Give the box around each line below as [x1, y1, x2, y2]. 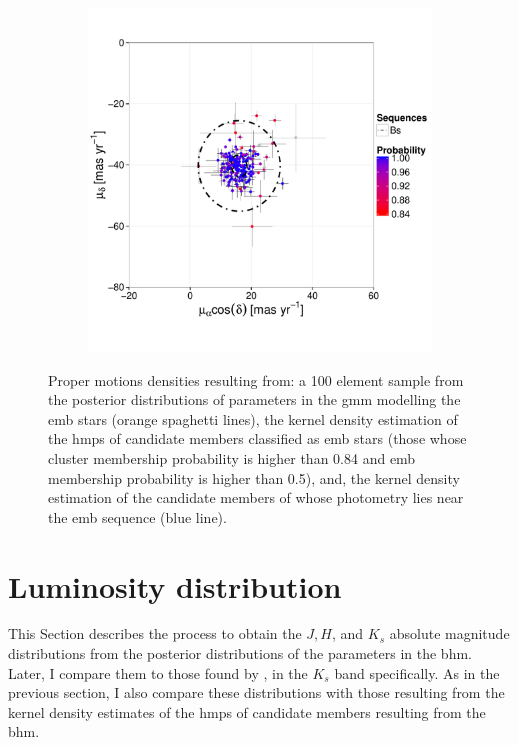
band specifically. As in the [334, 662, 500, 683]
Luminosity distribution [8, 565, 342, 606]
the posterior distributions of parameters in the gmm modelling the [48, 389, 461, 410]
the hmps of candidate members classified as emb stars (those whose [48, 428, 467, 449]
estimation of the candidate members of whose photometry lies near [48, 487, 464, 508]
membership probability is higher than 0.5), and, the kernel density [48, 467, 460, 488]
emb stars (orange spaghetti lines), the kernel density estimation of [48, 408, 458, 429]
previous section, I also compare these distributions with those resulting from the [8, 682, 505, 703]
